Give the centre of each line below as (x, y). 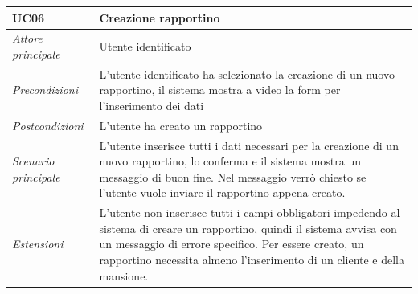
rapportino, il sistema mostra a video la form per (220, 90)
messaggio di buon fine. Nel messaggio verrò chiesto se (233, 176)
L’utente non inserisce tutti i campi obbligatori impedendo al (250, 212)
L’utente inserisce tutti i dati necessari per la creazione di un (249, 145)
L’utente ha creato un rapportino (181, 125)
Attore (27, 38)
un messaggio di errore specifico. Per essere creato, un (232, 244)
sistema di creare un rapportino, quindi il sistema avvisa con (248, 228)
